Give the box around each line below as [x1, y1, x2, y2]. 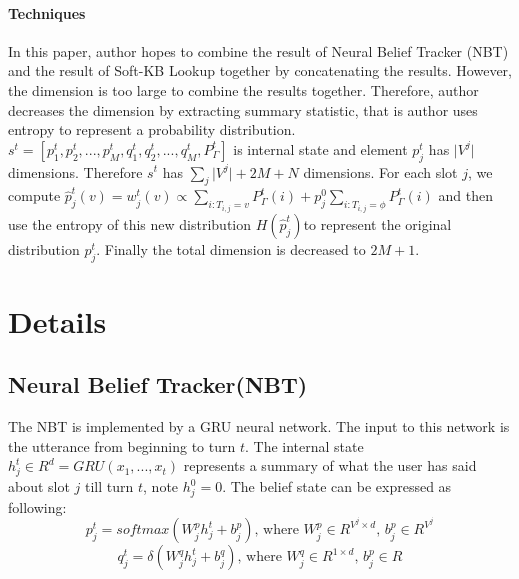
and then [438, 185, 493, 206]
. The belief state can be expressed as [222, 476, 452, 497]
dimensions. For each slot [303, 161, 458, 182]
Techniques [8, 2, 86, 23]
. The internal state [245, 435, 364, 456]
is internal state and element [233, 138, 408, 159]
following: [8, 496, 67, 517]
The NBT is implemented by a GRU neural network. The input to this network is [8, 416, 510, 437]
